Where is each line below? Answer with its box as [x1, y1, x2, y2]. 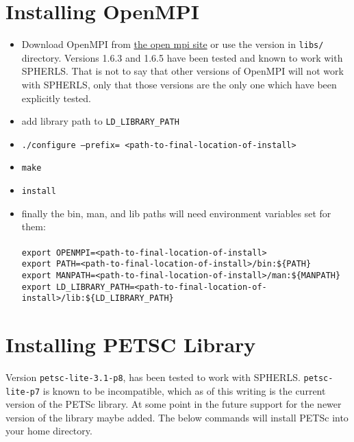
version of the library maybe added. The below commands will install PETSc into [5, 410, 349, 424]
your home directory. [5, 423, 92, 438]
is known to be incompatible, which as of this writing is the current [42, 383, 326, 397]
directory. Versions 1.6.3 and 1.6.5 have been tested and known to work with [21, 50, 343, 64]
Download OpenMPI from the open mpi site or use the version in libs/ [21, 37, 324, 51]
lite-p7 [5, 386, 40, 397]
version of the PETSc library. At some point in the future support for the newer [5, 397, 342, 411]
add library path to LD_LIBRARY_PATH [21, 114, 179, 128]
